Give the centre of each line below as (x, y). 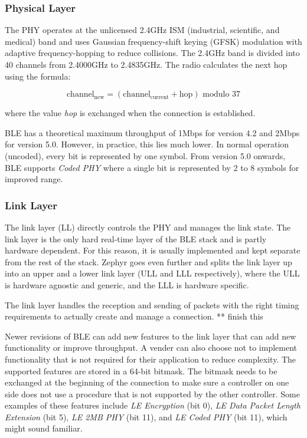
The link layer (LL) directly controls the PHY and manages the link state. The (148, 227)
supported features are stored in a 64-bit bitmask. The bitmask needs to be (141, 371)
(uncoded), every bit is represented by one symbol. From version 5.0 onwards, (145, 155)
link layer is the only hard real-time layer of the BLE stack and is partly (136, 238)
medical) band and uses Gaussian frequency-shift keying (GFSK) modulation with (153, 41)
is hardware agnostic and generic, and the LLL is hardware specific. (127, 284)
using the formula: (38, 76)
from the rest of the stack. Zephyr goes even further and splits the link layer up (148, 261)
